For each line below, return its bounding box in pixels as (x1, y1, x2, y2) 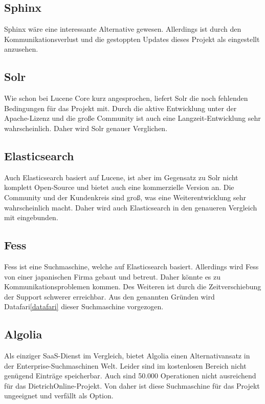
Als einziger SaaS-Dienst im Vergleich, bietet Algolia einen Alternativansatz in (4, 350, 250, 361)
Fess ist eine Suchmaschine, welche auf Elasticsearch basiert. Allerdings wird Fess (4, 261, 259, 271)
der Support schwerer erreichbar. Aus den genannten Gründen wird (4, 291, 215, 302)
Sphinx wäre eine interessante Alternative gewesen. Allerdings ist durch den (4, 24, 241, 34)
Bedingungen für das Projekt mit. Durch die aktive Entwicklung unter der (4, 102, 237, 113)
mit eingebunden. (4, 212, 58, 223)
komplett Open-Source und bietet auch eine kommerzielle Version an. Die (4, 182, 234, 193)
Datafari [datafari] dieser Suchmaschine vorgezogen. (4, 301, 164, 312)
